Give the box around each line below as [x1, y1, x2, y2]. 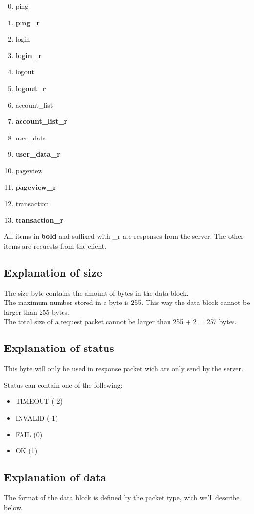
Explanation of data [4, 469, 106, 485]
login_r [15, 50, 42, 60]
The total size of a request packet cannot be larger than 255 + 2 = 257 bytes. [4, 316, 237, 327]
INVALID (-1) [15, 413, 58, 423]
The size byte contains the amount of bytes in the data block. [4, 287, 189, 298]
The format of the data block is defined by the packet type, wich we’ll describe [4, 492, 240, 503]
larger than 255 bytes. [4, 306, 69, 317]
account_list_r [15, 116, 68, 126]
